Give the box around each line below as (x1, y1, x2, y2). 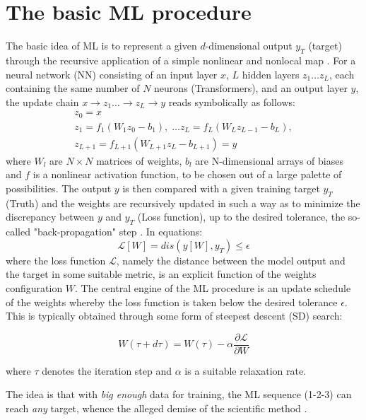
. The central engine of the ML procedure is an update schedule (75, 281, 351, 295)
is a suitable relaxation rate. (184, 363, 307, 378)
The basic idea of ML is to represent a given (6, 38, 197, 53)
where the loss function (6, 252, 106, 267)
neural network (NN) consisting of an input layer (6, 66, 218, 81)
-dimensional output (205, 38, 293, 53)
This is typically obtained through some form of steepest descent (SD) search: (6, 308, 343, 323)
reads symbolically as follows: (168, 94, 295, 109)
